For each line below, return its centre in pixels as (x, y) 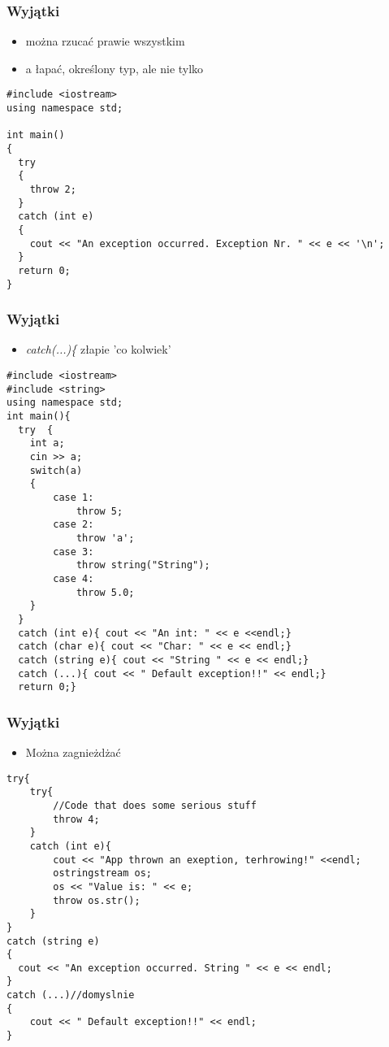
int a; (47, 443)
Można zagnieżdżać (73, 752)
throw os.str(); (97, 900)
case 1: (73, 497)
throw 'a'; (105, 538)
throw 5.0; (105, 592)
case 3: (73, 552)
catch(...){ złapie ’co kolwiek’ (98, 349)
